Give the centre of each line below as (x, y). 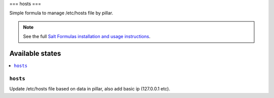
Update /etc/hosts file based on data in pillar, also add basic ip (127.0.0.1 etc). (90, 89)
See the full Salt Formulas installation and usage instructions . (87, 37)
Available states (35, 53)
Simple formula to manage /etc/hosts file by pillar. (61, 13)
